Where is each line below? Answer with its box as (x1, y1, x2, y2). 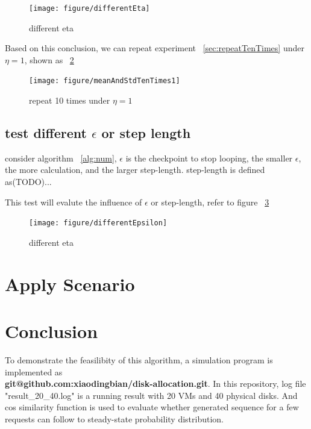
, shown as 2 (24, 53, 74, 66)
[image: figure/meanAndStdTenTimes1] (29, 77, 180, 86)
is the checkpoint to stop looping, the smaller (125, 151, 293, 164)
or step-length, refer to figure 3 (151, 195, 269, 208)
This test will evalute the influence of (5, 195, 142, 208)
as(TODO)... (5, 175, 52, 188)
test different (5, 124, 87, 142)
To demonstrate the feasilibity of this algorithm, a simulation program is (5, 354, 273, 366)
